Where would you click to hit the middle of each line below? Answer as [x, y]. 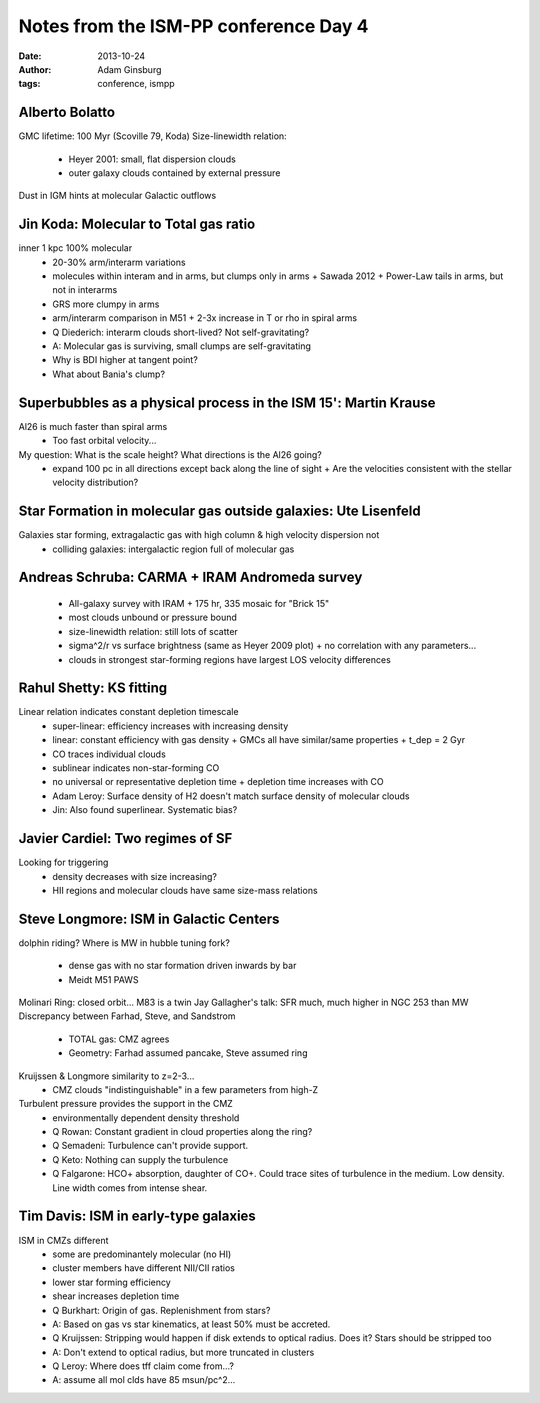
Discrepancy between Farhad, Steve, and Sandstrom [127, 1016]
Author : [35, 69]
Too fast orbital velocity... [104, 441]
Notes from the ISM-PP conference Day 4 [193, 26]
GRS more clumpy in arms [106, 304]
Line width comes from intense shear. [130, 1187]
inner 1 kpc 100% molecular [75, 248]
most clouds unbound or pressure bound [152, 617]
